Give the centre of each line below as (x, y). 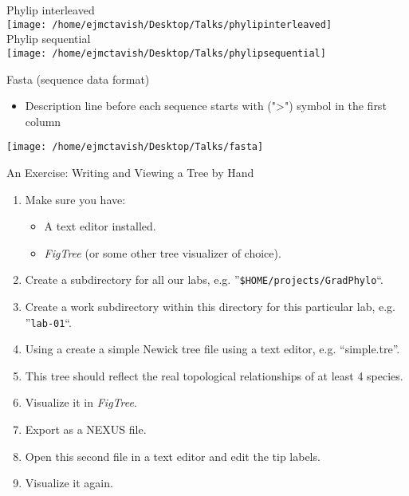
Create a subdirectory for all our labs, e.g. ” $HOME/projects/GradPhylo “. (204, 279)
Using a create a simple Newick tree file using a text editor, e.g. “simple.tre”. (212, 349)
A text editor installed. (100, 226)
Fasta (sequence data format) (78, 79)
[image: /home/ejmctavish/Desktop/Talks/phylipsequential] (166, 53)
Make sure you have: (75, 199)
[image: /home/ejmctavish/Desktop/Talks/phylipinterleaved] (169, 24)
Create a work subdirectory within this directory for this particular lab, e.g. (210, 306)
